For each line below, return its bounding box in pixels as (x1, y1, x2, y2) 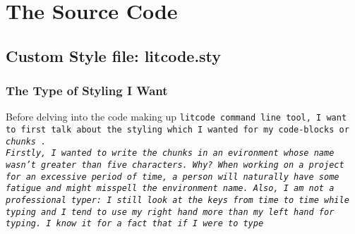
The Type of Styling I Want (6, 82, 168, 99)
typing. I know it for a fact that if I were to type (6, 218, 264, 229)
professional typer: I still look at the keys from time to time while (6, 195, 349, 205)
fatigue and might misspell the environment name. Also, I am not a (6, 183, 335, 194)
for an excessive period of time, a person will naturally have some (6, 171, 339, 182)
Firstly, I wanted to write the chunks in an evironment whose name (6, 148, 335, 159)
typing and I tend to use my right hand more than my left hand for (6, 207, 335, 217)
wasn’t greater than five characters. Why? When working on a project (6, 160, 344, 170)
